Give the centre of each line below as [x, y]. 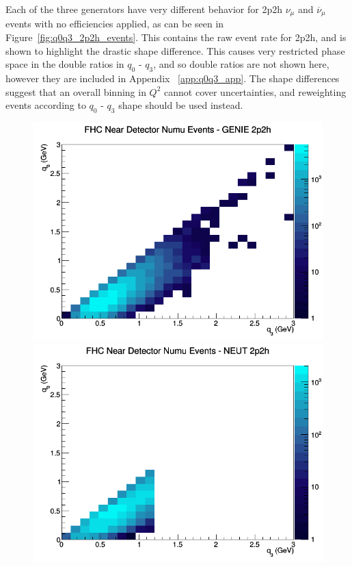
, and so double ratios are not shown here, [241, 64]
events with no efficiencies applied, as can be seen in [115, 24]
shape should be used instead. [181, 105]
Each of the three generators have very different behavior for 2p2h [144, 9]
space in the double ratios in [65, 64]
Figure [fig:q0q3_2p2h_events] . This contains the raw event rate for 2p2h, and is [176, 37]
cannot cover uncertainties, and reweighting [255, 91]
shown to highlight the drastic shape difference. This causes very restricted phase [175, 50]
